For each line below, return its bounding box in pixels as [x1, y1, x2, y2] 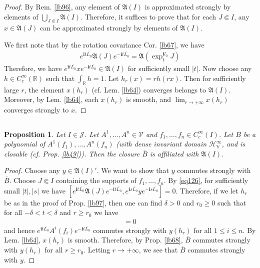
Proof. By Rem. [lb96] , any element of [4, 1, 120, 11]
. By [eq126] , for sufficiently [163, 175, 248, 185]
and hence [4, 224, 35, 235]
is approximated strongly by [144, 1, 231, 11]
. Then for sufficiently [179, 72, 246, 83]
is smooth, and [125, 94, 171, 104]
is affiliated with [149, 148, 199, 158]
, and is [221, 138, 245, 149]
